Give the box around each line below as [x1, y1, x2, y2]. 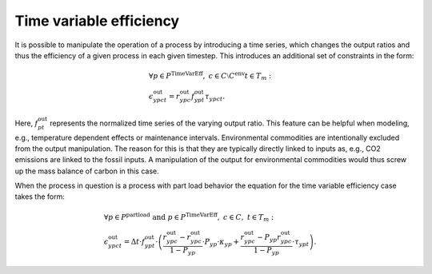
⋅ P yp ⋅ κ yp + [202, 237, 240, 248]
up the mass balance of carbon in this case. [14, 166, 159, 176]
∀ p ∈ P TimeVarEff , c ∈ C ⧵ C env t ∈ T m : [148, 70, 272, 82]
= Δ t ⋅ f [123, 237, 146, 247]
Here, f [14, 118, 38, 128]
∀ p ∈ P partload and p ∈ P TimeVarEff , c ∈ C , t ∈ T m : [103, 211, 274, 224]
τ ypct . [205, 92, 226, 103]
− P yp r [257, 232, 282, 244]
